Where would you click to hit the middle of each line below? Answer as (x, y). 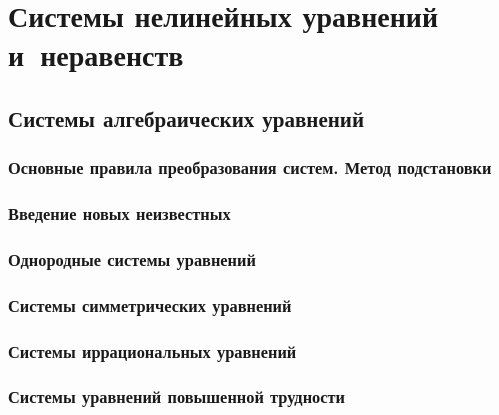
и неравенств (96, 54)
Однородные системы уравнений (132, 258)
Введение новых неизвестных (119, 213)
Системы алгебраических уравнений (186, 117)
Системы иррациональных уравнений (152, 350)
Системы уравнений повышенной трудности (176, 396)
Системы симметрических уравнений (150, 304)
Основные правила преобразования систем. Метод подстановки (250, 167)
